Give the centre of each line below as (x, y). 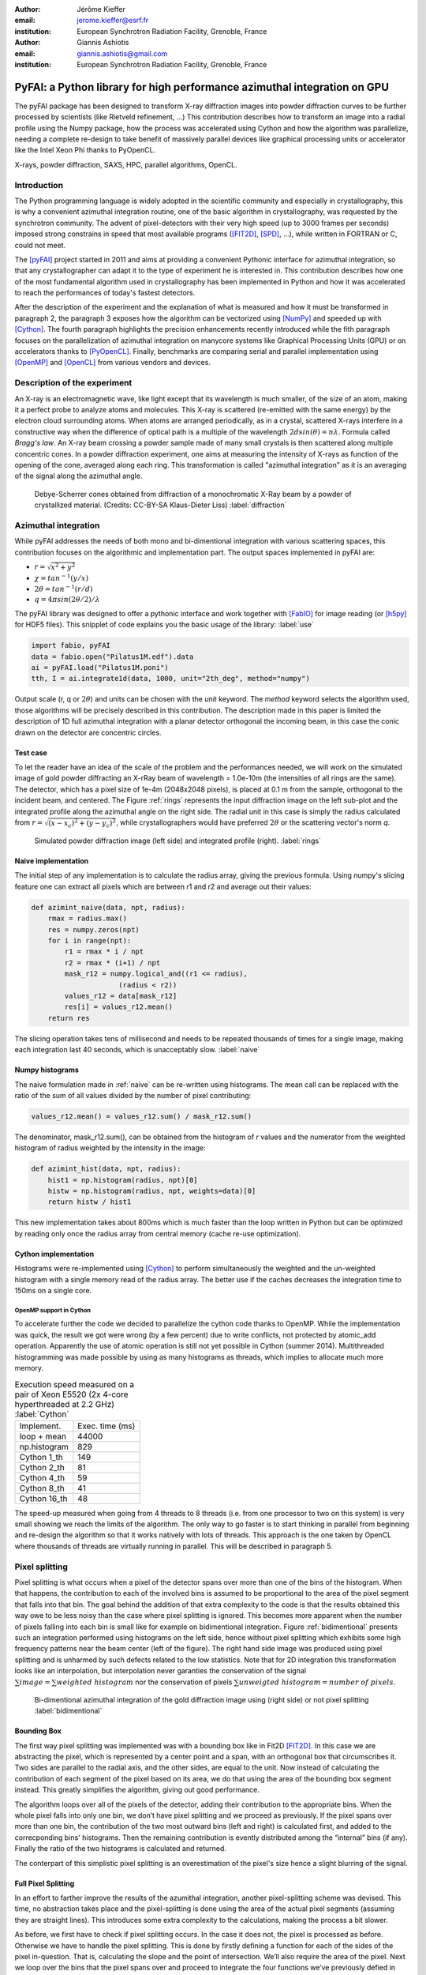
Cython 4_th (42, 1477)
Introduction (39, 185)
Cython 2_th (42, 1467)
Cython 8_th (42, 1488)
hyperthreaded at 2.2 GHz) (64, 1404)
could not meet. (40, 245)
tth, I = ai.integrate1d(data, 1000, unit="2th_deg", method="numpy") (171, 679)
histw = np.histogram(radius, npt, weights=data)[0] (152, 1191)
